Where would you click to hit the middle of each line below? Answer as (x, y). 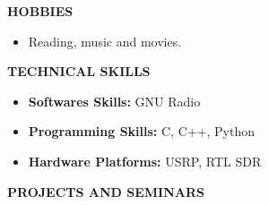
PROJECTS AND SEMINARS (106, 191)
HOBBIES (40, 11)
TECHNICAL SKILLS (79, 71)
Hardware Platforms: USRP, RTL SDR (145, 161)
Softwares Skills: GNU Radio (114, 101)
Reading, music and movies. (105, 41)
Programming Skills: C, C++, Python (142, 131)
